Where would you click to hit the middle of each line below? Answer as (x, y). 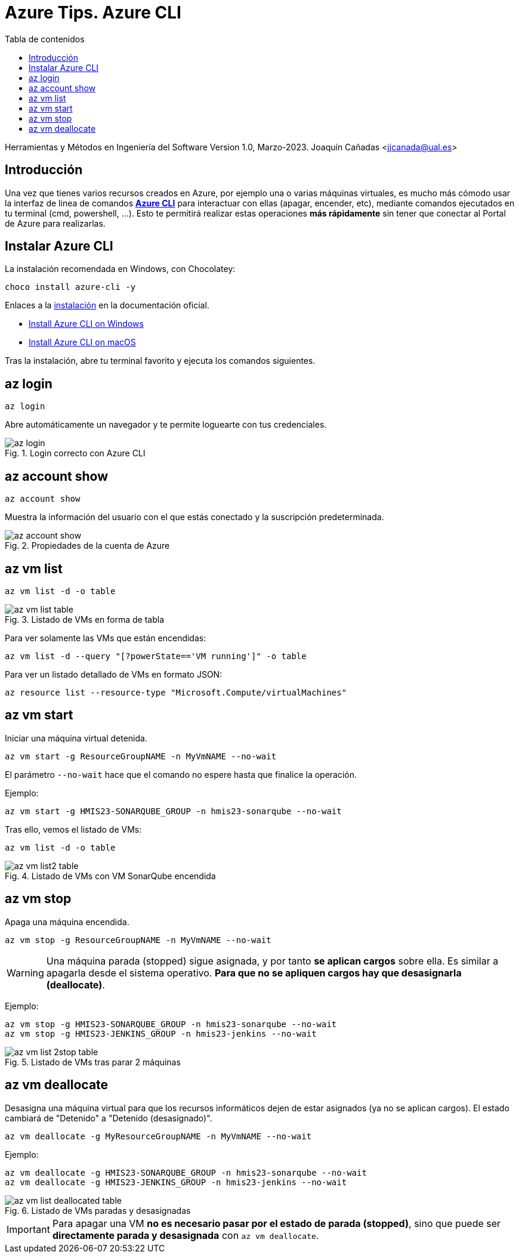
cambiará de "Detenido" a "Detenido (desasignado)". (109, 1118)
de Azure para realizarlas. (55, 223)
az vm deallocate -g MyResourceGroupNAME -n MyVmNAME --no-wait (158, 1136)
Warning (25, 973)
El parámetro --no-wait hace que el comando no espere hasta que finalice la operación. (181, 774)
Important (28, 1229)
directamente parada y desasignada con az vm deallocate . (186, 1235)
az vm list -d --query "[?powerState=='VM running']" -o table (156, 656)
